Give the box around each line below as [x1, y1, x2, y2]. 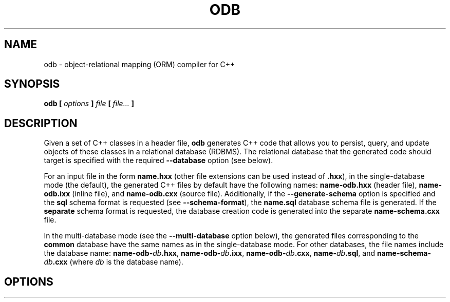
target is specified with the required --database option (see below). [44, 156, 273, 165]
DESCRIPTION [4, 116, 78, 130]
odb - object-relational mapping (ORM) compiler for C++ [44, 59, 235, 69]
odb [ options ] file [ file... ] [44, 99, 134, 108]
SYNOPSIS [4, 77, 60, 91]
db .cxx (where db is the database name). [44, 257, 183, 267]
